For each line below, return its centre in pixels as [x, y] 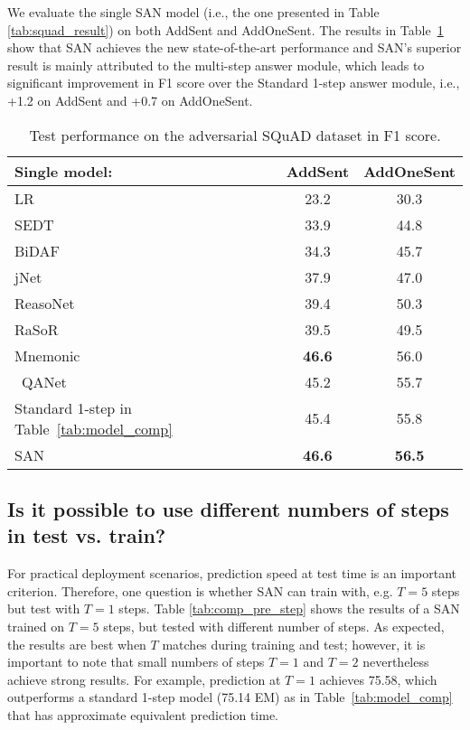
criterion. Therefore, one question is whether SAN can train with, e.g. [200, 590]
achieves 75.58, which [378, 679]
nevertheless [396, 662]
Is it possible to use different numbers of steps [228, 508]
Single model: [64, 171]
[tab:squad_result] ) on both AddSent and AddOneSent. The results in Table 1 [226, 29]
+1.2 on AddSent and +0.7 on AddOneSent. [130, 100]
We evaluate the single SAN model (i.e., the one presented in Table [193, 12]
